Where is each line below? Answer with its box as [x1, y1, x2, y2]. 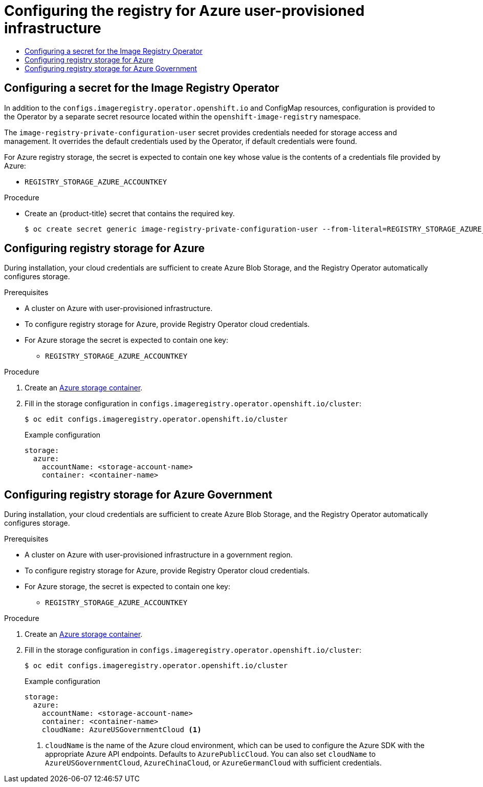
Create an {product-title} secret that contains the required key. [25, 209, 235, 218]
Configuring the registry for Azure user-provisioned [4, 2, 365, 19]
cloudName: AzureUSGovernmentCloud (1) [41, 726, 202, 734]
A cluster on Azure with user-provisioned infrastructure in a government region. [25, 550, 293, 560]
